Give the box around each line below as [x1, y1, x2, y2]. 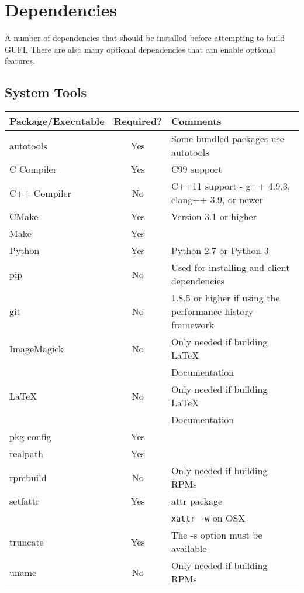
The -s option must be [171, 528, 262, 542]
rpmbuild [9, 470, 47, 484]
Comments [171, 114, 222, 128]
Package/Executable [9, 114, 105, 128]
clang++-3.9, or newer [171, 193, 263, 207]
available [171, 541, 207, 556]
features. [5, 54, 35, 67]
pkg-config [9, 430, 51, 444]
